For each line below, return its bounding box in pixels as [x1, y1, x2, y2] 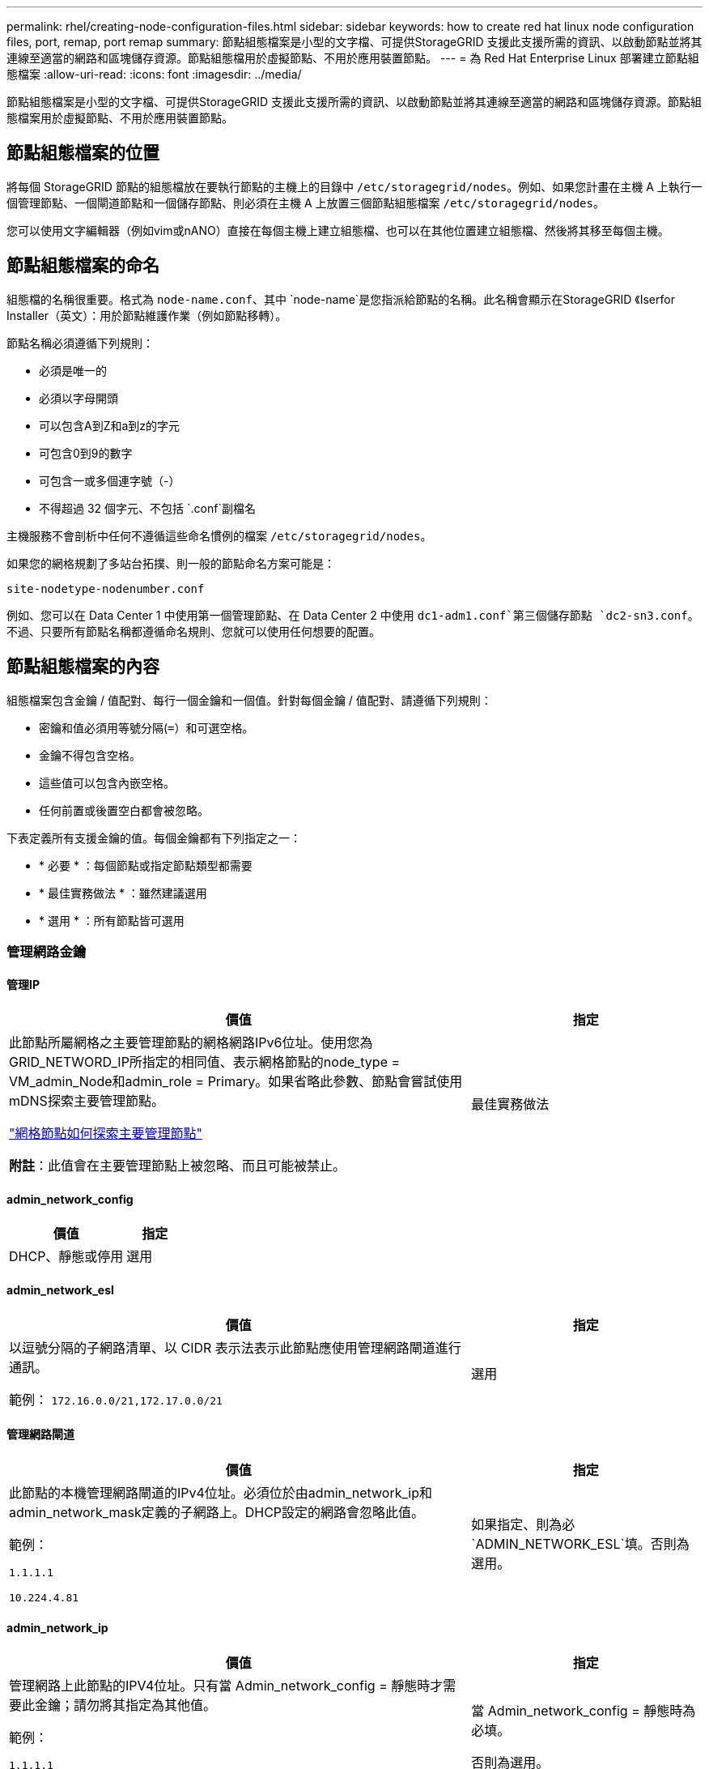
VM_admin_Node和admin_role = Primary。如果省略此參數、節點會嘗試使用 [9, 1073, 463, 1090]
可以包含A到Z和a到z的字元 [39, 418, 180, 433]
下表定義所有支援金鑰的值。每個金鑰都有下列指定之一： [6, 830, 301, 845]
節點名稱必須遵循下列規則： [6, 335, 154, 350]
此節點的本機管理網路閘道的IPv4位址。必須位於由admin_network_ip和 [9, 1484, 433, 1501]
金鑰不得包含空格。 [39, 748, 141, 762]
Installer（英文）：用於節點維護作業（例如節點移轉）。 [6, 308, 287, 322]
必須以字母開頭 [39, 390, 118, 405]
